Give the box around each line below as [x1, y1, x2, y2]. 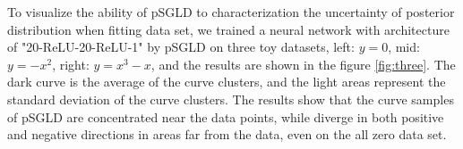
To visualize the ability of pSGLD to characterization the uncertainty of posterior [7, 3, 455, 21]
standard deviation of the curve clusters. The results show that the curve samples [7, 89, 454, 108]
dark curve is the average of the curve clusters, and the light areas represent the [7, 72, 446, 91]
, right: [52, 54, 90, 73]
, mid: [388, 37, 420, 56]
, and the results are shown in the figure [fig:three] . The [150, 54, 456, 73]
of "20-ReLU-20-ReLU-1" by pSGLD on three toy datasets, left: [7, 37, 355, 56]
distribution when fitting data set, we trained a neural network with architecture [7, 20, 450, 38]
